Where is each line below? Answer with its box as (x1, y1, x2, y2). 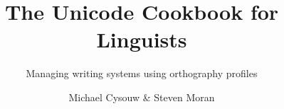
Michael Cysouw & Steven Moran (68, 89, 215, 104)
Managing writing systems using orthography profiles (26, 66, 258, 81)
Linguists (96, 25, 187, 54)
